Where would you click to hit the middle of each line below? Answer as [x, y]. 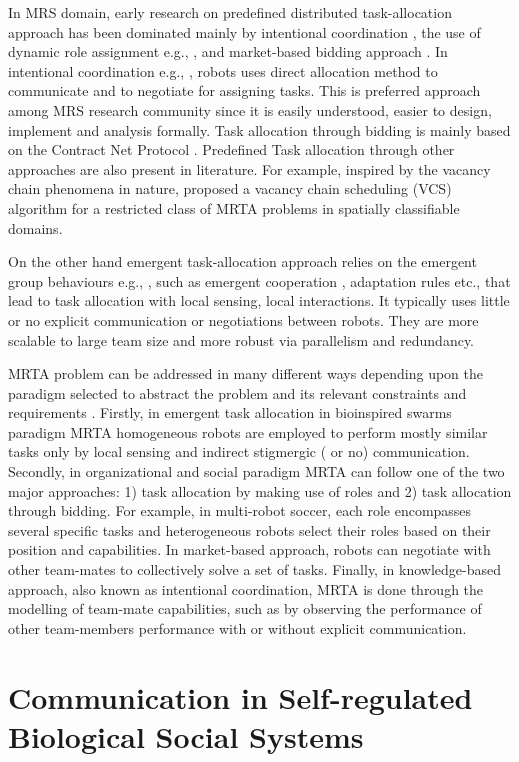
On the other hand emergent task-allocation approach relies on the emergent [242, 261]
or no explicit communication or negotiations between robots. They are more [243, 319]
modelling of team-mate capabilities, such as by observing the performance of [245, 608]
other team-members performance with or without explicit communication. [237, 627]
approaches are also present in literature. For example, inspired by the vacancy [249, 168]
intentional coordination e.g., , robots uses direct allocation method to [223, 70]
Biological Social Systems [186, 735]
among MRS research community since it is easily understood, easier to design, [250, 109]
